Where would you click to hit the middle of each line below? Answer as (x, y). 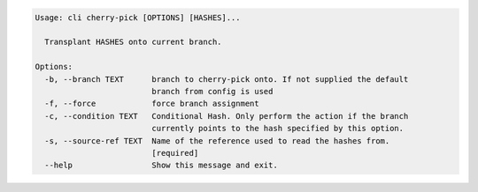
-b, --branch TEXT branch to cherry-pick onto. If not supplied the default (227, 79)
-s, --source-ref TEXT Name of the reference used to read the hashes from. (217, 140)
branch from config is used (212, 91)
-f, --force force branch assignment (152, 104)
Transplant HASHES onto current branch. (133, 42)
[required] (175, 153)
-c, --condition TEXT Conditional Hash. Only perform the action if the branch (227, 116)
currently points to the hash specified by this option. (278, 129)
